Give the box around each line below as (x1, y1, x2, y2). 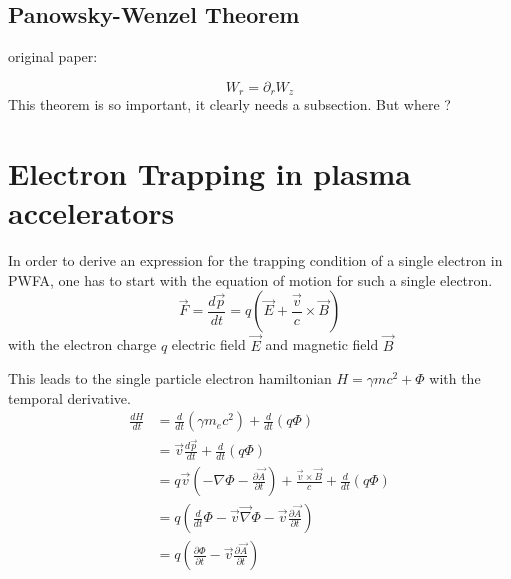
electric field (171, 334, 246, 355)
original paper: (8, 46, 98, 67)
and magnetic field (265, 334, 379, 355)
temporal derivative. (8, 387, 131, 408)
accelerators (8, 192, 175, 233)
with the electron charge (8, 334, 157, 355)
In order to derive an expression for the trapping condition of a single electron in (8, 250, 503, 271)
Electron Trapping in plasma (8, 153, 411, 194)
